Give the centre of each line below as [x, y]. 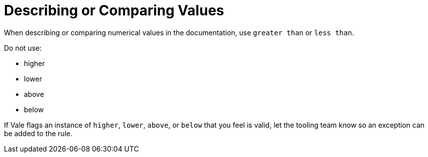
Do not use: [23, 48]
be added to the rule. [38, 133]
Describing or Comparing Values [114, 10]
